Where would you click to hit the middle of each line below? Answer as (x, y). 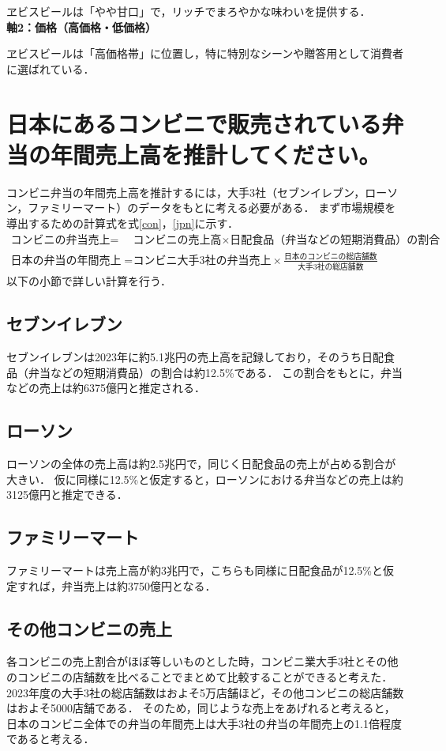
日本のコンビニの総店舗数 (331, 257)
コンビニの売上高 (177, 241)
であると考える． (51, 739)
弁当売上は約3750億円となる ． (139, 585)
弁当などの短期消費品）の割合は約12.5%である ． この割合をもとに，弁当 (216, 372)
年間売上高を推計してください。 (216, 154)
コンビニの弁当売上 (60, 241)
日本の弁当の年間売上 (66, 260)
